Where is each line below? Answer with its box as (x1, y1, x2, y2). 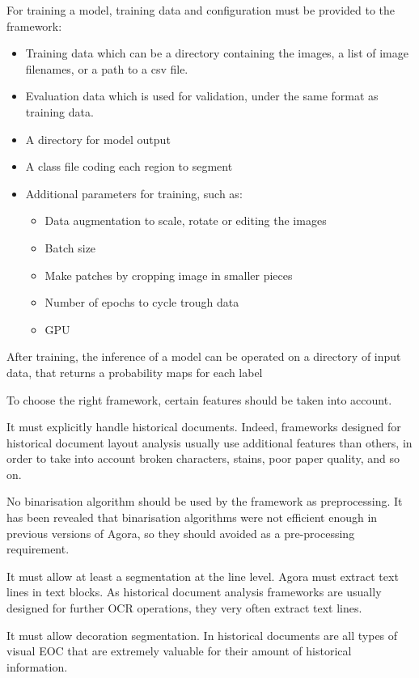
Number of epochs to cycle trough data (44, 294, 239, 311)
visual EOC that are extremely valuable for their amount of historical (6, 642, 352, 659)
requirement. (6, 540, 70, 557)
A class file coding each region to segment (25, 158, 233, 175)
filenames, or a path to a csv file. (25, 60, 188, 77)
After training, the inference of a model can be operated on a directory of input (6, 348, 401, 365)
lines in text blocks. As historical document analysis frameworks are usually (6, 583, 382, 600)
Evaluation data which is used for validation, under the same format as (25, 87, 379, 104)
